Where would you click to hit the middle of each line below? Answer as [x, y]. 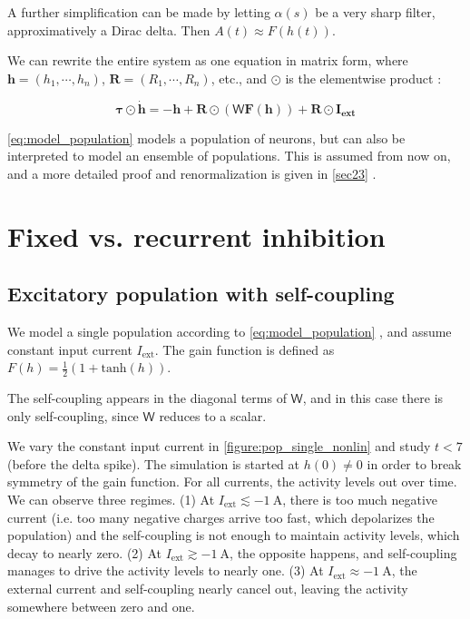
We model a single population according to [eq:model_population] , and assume [230, 331]
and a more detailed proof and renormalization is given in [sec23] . [192, 173]
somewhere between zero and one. [101, 606]
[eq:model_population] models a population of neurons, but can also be [206, 138]
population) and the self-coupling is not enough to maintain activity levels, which [234, 535]
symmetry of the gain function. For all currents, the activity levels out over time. [232, 481]
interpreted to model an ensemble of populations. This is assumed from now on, [229, 156]
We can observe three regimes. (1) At [111, 499]
